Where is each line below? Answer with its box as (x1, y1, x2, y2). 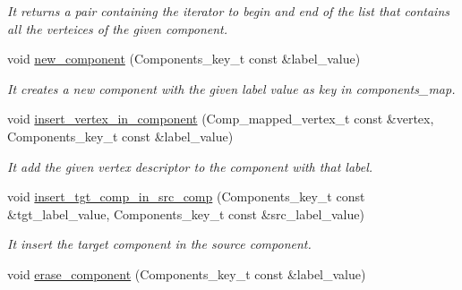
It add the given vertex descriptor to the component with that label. (7, 157, 373, 175)
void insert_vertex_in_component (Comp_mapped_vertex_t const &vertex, (7, 109, 434, 128)
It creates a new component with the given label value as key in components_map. (7, 79, 456, 98)
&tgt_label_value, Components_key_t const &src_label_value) (7, 204, 364, 223)
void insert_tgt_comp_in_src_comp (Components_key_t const (7, 187, 365, 206)
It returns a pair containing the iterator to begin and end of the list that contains (7, 2, 449, 20)
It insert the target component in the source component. (7, 235, 312, 253)
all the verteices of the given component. (7, 19, 228, 38)
